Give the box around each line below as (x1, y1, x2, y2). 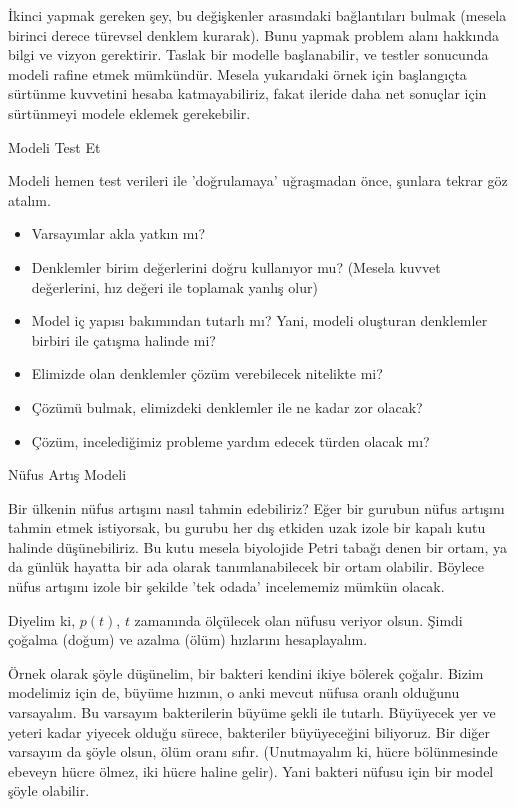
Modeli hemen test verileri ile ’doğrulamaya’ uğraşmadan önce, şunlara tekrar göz (8, 170, 508, 191)
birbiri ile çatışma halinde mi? (31, 329, 216, 350)
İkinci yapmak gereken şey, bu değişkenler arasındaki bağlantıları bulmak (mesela (8, 5, 507, 25)
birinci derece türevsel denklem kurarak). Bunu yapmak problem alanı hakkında (8, 24, 499, 45)
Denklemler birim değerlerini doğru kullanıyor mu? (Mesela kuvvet (31, 256, 441, 277)
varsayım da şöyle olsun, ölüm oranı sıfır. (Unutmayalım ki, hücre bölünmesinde (8, 741, 498, 762)
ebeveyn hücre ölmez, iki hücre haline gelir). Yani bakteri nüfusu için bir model (8, 760, 494, 781)
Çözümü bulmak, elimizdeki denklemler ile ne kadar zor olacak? (31, 396, 423, 417)
